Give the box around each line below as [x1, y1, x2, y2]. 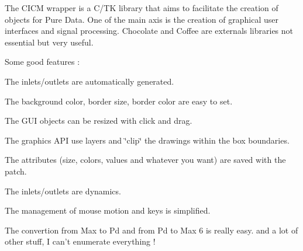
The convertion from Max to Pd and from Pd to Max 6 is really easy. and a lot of [5, 224, 298, 236]
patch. [5, 165, 27, 177]
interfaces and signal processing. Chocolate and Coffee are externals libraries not [5, 25, 294, 37]
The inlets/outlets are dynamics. [5, 184, 121, 197]
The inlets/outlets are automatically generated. [5, 75, 174, 87]
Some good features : [5, 55, 80, 68]
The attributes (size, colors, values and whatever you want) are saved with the [5, 154, 286, 166]
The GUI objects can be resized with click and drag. [5, 114, 192, 127]
